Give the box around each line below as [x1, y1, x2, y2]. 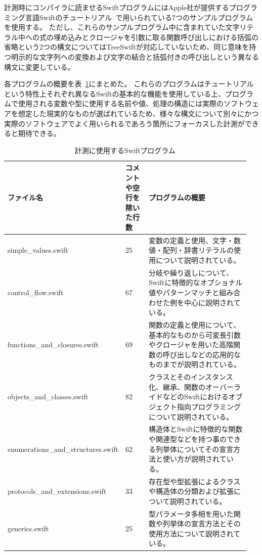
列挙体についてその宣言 [156, 443, 234, 454]
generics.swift [8, 523, 49, 534]
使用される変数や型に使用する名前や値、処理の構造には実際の [18, 98, 224, 109]
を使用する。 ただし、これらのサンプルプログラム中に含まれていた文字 [4, 22, 240, 32]
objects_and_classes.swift [8, 391, 89, 402]
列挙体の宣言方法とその [163, 518, 241, 529]
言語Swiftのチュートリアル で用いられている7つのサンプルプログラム [25, 12, 253, 22]
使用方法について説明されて [149, 528, 241, 538]
